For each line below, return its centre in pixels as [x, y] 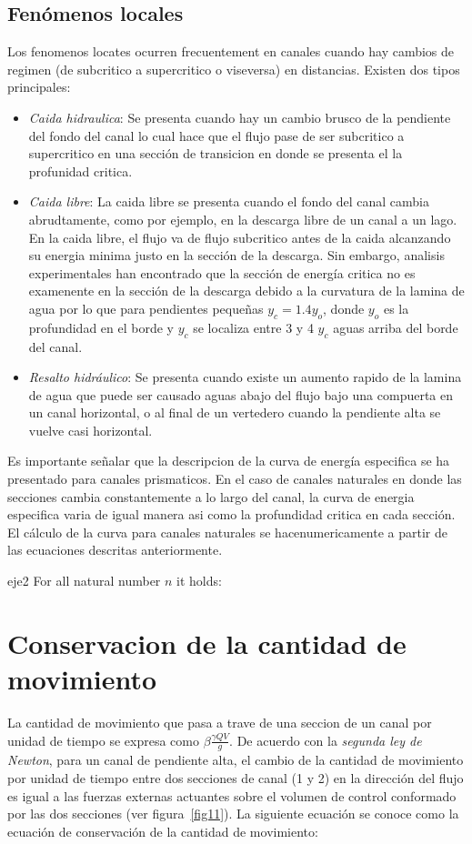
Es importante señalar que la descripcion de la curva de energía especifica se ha [229, 461]
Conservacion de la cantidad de [207, 643]
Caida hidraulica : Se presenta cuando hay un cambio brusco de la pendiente [240, 117]
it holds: [199, 581]
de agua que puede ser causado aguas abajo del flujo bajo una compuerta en [241, 394]
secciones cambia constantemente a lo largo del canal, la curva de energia [211, 496]
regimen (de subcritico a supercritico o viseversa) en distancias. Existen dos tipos [234, 69]
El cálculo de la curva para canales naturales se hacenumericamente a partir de [228, 532]
